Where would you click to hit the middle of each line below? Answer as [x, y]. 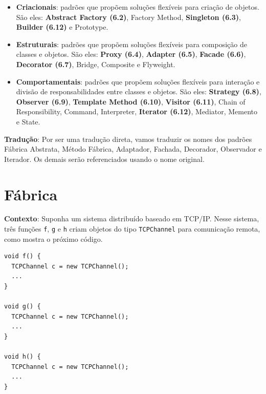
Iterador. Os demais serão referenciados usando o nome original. [104, 159]
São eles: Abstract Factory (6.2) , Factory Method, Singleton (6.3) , [128, 17]
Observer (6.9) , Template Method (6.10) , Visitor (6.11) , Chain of [131, 101]
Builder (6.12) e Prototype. [62, 27]
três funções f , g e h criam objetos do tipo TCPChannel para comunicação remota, [132, 229]
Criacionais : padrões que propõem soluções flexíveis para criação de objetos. [138, 7]
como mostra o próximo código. [53, 239]
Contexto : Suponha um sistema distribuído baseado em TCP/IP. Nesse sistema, [132, 219]
